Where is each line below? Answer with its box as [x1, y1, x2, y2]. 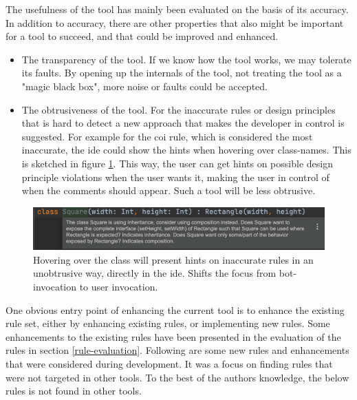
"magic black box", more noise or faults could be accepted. [21, 78, 268, 93]
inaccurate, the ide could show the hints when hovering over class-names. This [21, 143, 351, 157]
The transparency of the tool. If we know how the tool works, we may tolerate [21, 52, 351, 66]
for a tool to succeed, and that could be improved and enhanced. [6, 29, 279, 43]
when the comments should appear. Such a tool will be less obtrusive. [21, 183, 316, 198]
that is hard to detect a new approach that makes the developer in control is [21, 116, 345, 130]
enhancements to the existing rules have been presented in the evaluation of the [6, 329, 341, 344]
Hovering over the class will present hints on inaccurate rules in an [33, 252, 314, 266]
